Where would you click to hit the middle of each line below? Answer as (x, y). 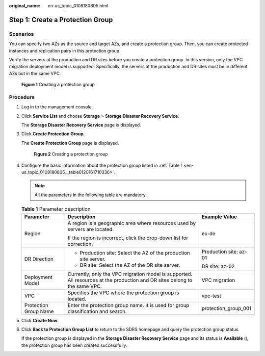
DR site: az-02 (218, 266)
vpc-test (211, 296)
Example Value (219, 217)
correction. (80, 244)
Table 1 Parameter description (56, 209)
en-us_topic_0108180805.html (78, 6)
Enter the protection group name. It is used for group (128, 305)
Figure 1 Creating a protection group (58, 85)
